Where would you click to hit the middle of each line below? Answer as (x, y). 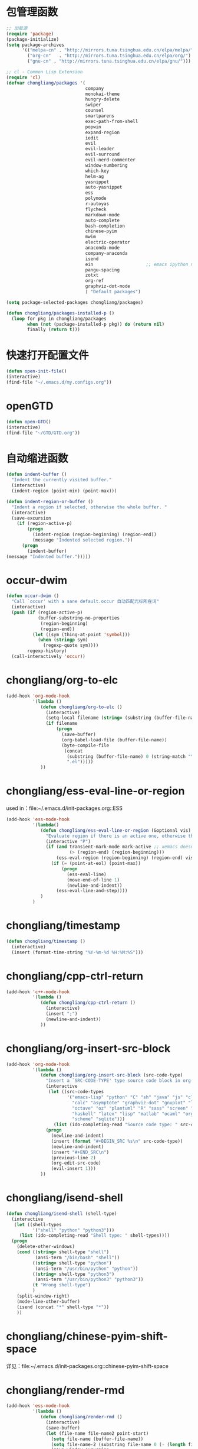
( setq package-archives (35, 45)
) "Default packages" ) (113, 292)
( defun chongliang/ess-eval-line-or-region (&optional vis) (116, 830)
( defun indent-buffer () (37, 474)
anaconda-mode (102, 248)
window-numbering (106, 165)
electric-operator (108, 242)
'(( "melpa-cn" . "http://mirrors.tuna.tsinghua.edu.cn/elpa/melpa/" (108, 50)
